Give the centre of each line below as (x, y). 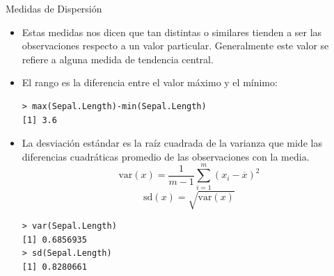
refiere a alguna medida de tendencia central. (118, 59)
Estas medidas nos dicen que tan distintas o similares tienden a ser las (172, 32)
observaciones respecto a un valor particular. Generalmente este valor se (175, 46)
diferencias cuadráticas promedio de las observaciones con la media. (166, 156)
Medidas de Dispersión (54, 8)
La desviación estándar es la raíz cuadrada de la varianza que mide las (172, 143)
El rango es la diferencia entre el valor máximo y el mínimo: (150, 82)
